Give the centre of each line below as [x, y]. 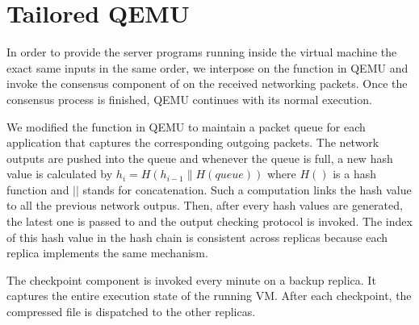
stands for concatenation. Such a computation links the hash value [247, 189]
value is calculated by [60, 174]
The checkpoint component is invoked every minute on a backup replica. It [191, 279]
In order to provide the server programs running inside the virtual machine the [202, 52]
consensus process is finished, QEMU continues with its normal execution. [189, 99]
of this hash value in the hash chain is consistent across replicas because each [197, 237]
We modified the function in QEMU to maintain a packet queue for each [186, 126]
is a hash [354, 174]
